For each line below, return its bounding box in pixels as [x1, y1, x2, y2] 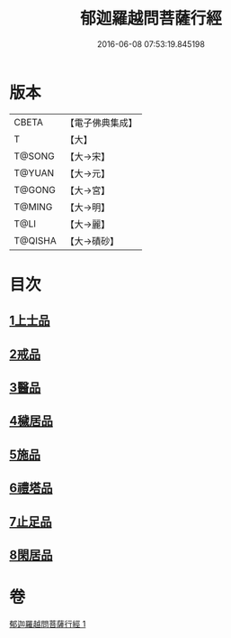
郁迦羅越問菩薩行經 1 [9, 618, 86, 629]
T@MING [13, 200, 53, 213]
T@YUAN [13, 166, 55, 179]
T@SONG [13, 150, 56, 162]
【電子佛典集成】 [65, 116, 138, 129]
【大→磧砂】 [65, 235, 120, 247]
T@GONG [13, 183, 56, 196]
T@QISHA [13, 234, 57, 246]
